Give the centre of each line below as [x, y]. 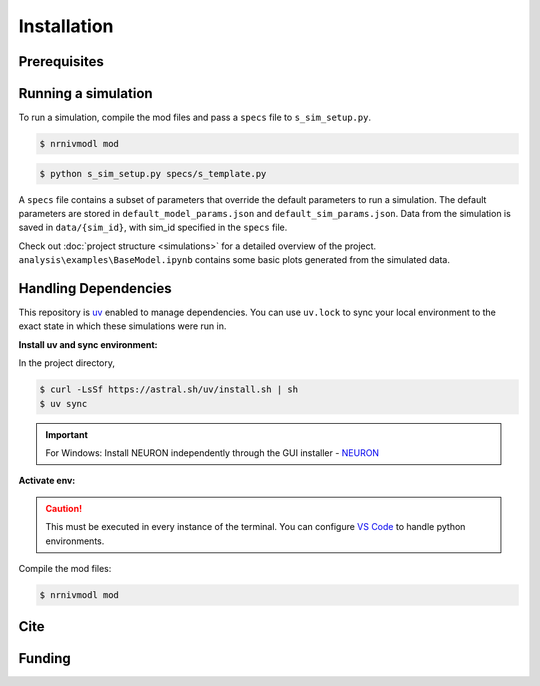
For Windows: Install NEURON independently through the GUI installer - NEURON [212, 453]
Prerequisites [61, 61]
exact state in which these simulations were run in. [122, 326]
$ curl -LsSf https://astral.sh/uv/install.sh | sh [169, 389]
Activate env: [47, 481]
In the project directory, [66, 363]
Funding [45, 658]
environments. [75, 541]
